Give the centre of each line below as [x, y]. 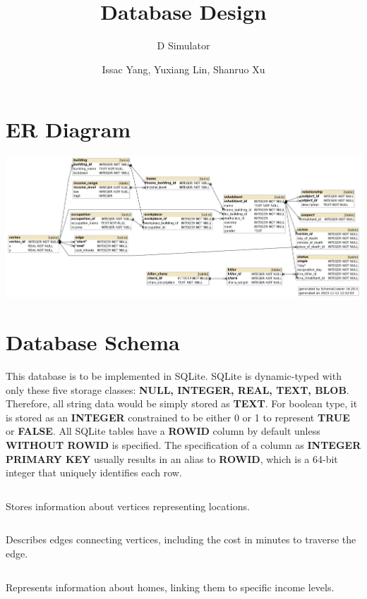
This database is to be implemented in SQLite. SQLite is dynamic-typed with [174, 375]
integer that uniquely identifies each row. [94, 473]
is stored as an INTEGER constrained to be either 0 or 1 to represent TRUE [178, 417]
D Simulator [183, 45]
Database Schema [93, 342]
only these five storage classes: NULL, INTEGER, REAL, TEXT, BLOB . [178, 389]
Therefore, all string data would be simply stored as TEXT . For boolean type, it [182, 403]
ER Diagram [68, 129]
